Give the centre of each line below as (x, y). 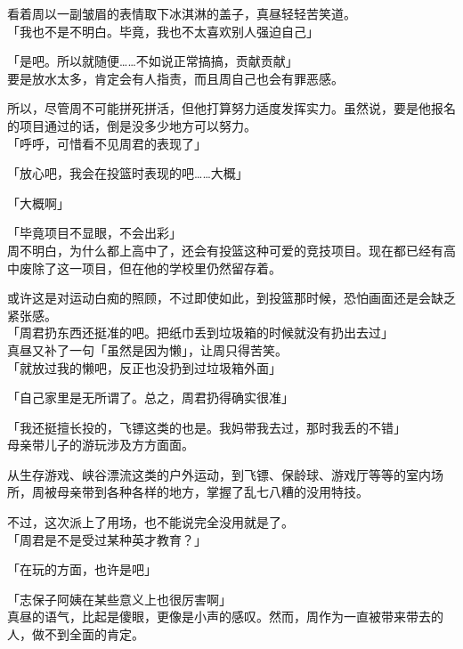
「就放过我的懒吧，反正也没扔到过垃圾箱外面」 (144, 367)
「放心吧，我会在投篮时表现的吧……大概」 (128, 173)
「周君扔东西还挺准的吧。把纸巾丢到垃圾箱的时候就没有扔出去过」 (200, 333)
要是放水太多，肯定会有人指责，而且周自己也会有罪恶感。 (175, 78)
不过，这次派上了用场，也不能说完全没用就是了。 (150, 522)
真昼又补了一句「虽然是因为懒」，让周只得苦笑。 (147, 349)
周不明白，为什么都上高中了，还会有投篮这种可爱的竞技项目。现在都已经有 (225, 250)
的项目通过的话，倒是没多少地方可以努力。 (132, 125)
